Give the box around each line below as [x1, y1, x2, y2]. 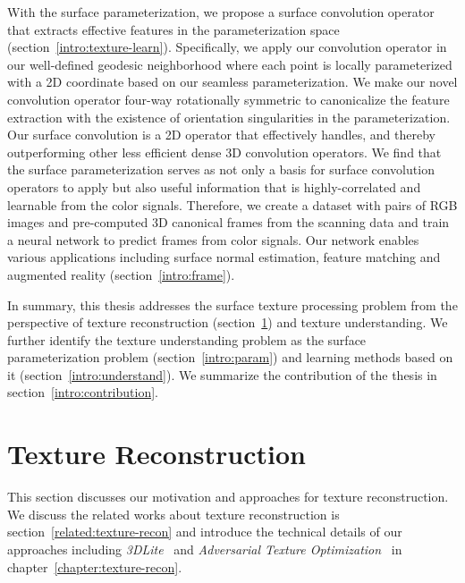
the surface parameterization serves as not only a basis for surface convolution [7, 160, 435, 179]
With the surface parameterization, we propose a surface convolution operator [7, 3, 435, 21]
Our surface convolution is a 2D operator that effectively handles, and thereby [7, 125, 435, 144]
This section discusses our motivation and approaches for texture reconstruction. [7, 487, 449, 506]
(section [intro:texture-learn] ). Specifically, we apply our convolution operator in [7, 38, 447, 56]
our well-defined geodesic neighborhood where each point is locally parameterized [7, 55, 452, 73]
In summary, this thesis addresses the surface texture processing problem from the [7, 295, 458, 314]
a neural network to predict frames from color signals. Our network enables [7, 230, 419, 249]
